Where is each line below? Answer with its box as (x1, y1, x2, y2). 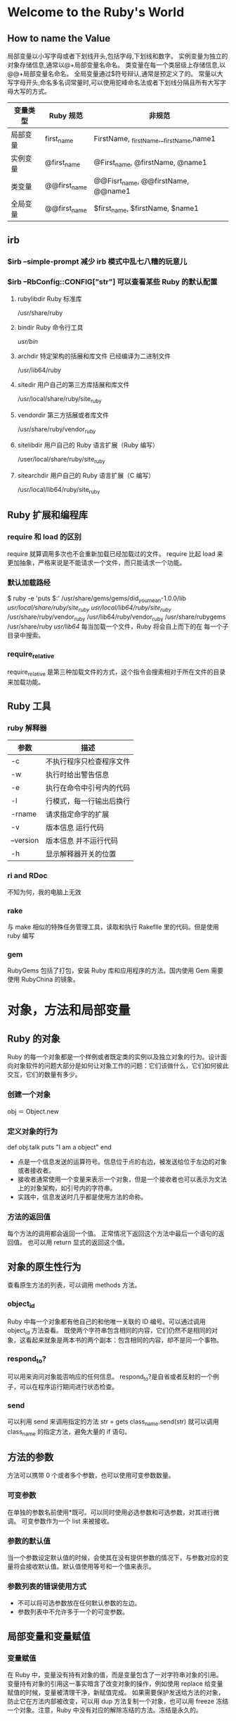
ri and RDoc (7, 871, 48, 881)
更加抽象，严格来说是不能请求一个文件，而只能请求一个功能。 (7, 558, 186, 567)
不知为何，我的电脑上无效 (7, 887, 81, 896)
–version (11, 836, 39, 846)
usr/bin (17, 337, 39, 345)
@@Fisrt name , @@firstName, (93, 176, 190, 187)
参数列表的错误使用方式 (7, 1581, 86, 1591)
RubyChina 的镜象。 (20, 975, 79, 984)
